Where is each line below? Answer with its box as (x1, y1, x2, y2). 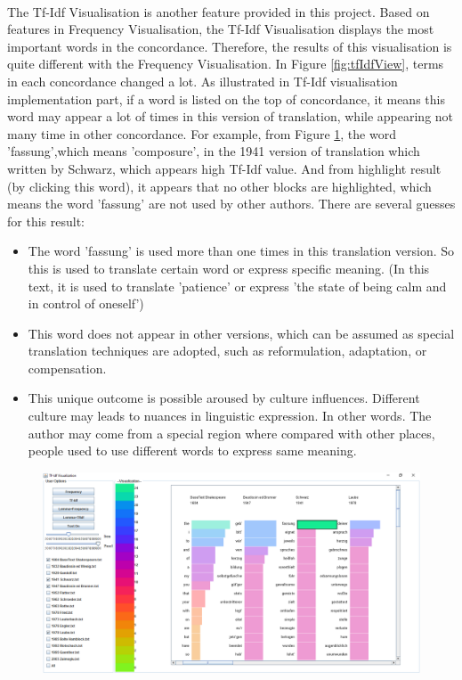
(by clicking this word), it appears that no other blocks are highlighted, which (7, 176, 432, 195)
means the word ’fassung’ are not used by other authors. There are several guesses (7, 194, 456, 213)
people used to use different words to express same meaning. (28, 441, 357, 460)
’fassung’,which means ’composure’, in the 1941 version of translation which (7, 142, 420, 160)
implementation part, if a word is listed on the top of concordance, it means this (7, 89, 445, 108)
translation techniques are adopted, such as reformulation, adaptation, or (28, 341, 427, 360)
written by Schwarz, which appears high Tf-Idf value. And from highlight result (7, 159, 442, 177)
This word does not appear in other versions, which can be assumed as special (28, 324, 455, 342)
